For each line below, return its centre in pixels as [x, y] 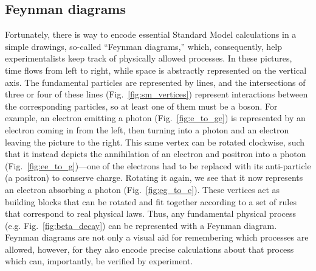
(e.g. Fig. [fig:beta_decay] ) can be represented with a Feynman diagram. [141, 225]
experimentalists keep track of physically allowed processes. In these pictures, [149, 58]
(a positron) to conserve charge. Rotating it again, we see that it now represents [154, 178]
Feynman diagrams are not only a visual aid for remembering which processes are [157, 237]
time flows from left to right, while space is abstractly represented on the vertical [156, 70]
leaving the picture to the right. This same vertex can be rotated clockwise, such [155, 142]
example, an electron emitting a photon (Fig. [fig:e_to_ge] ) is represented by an [155, 118]
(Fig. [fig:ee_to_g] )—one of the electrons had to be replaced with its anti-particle [158, 165]
